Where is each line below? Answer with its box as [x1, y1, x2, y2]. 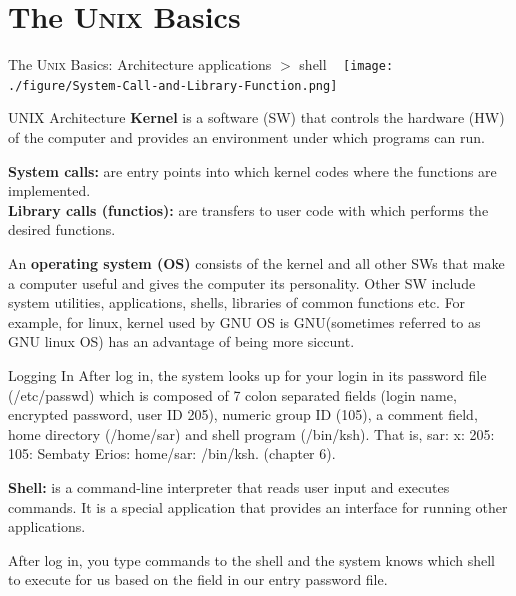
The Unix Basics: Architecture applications [8, 54, 272, 75]
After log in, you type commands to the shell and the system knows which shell [8, 549, 495, 570]
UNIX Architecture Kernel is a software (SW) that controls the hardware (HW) [8, 107, 505, 128]
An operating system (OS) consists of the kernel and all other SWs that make [8, 253, 505, 273]
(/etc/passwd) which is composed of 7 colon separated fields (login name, [8, 384, 457, 405]
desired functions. [8, 219, 116, 240]
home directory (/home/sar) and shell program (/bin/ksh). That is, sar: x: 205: [8, 423, 495, 444]
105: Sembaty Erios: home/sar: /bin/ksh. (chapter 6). [8, 443, 336, 464]
